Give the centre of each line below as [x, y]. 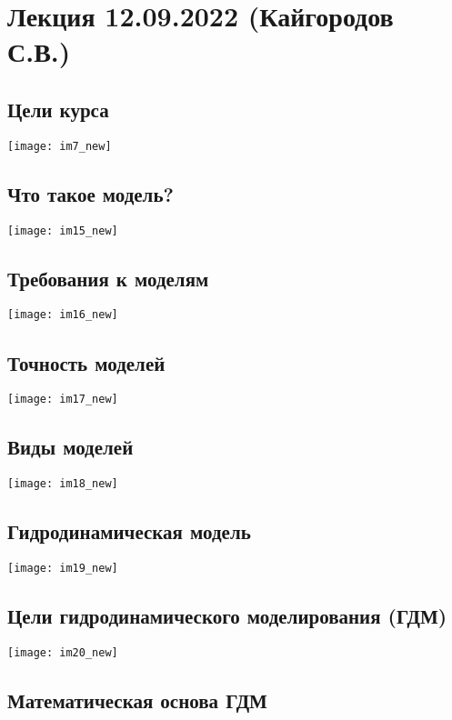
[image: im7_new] [60, 146]
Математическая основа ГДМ [137, 700]
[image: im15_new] [63, 230]
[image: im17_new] [63, 400]
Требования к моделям [108, 278]
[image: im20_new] [63, 652]
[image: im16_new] [63, 315]
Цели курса [58, 109]
